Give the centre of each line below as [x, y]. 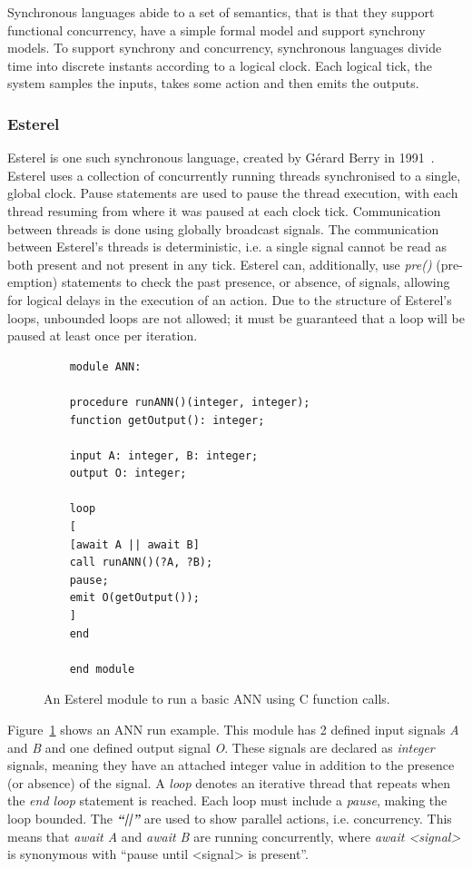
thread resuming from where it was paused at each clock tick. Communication [224, 210]
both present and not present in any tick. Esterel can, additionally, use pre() [220, 264]
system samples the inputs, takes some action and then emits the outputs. [213, 83]
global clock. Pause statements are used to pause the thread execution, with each [233, 193]
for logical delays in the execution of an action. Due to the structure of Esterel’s [230, 299]
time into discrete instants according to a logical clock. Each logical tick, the [220, 65]
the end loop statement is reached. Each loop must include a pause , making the [227, 800]
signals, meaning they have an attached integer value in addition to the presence [231, 765]
